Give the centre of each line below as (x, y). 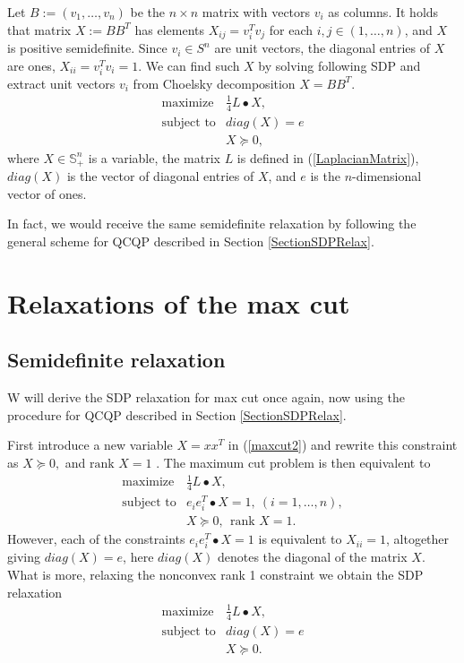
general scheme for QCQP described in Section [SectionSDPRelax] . (191, 241)
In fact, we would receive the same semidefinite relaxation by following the (212, 224)
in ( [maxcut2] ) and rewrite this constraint (343, 445)
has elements (170, 29)
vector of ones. (47, 193)
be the (148, 12)
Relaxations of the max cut (179, 302)
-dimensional (387, 176)
